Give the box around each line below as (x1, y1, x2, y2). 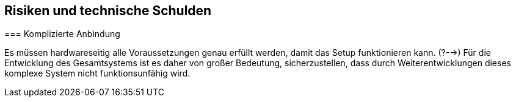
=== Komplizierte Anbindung (4, 29, 120, 39)
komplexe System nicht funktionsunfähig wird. (4, 68, 191, 79)
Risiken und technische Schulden (4, 3, 212, 18)
